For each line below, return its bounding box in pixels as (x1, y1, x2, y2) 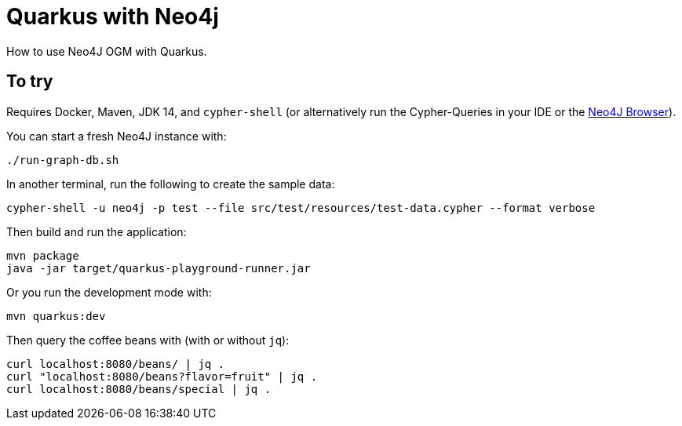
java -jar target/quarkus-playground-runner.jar (6, 261, 311, 275)
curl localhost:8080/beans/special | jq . (6, 382, 272, 395)
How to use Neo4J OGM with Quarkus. (6, 44, 207, 58)
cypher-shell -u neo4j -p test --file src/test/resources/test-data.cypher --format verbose (6, 201, 596, 214)
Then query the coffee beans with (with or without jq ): (6, 333, 290, 347)
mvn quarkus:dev (6, 309, 106, 322)
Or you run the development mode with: (6, 285, 212, 299)
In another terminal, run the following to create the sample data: (6, 177, 335, 191)
